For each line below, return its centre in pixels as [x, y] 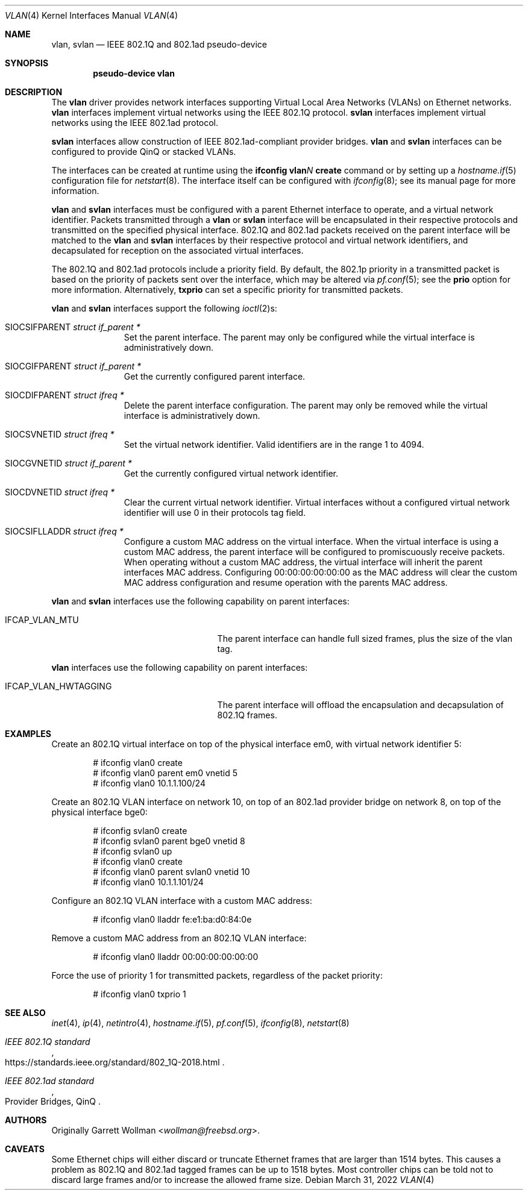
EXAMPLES [28, 734]
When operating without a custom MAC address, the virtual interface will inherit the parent [303, 562]
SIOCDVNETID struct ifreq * [60, 492]
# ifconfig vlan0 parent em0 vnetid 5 [165, 773]
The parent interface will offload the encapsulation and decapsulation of [360, 705]
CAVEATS [25, 1149]
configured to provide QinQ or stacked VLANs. [144, 152]
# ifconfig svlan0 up [133, 851]
